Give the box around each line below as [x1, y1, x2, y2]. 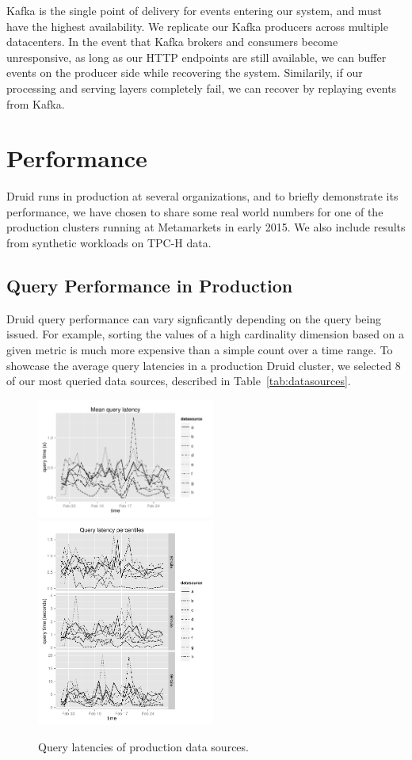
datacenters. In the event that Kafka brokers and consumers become [6, 33, 338, 50]
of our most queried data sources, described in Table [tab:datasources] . [6, 372, 351, 389]
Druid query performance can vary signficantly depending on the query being [6, 310, 382, 327]
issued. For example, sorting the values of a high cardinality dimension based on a [6, 326, 405, 342]
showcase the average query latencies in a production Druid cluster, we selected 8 [6, 357, 401, 373]
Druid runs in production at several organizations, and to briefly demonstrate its [6, 188, 399, 204]
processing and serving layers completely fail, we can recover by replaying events [6, 79, 397, 96]
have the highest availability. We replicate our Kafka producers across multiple [6, 17, 388, 34]
